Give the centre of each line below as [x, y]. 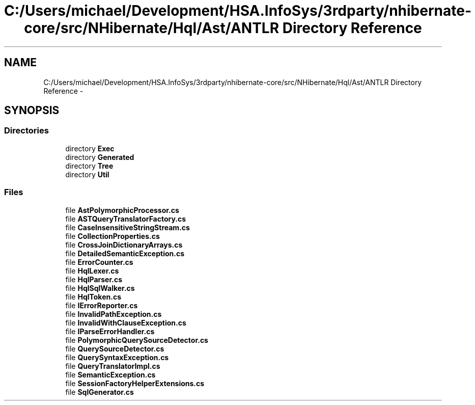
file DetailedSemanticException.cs [125, 253]
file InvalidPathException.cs [114, 314]
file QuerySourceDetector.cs [115, 348]
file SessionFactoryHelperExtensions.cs [135, 383]
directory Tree [89, 166]
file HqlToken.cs [93, 296]
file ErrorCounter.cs [99, 262]
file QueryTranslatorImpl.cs [113, 366]
